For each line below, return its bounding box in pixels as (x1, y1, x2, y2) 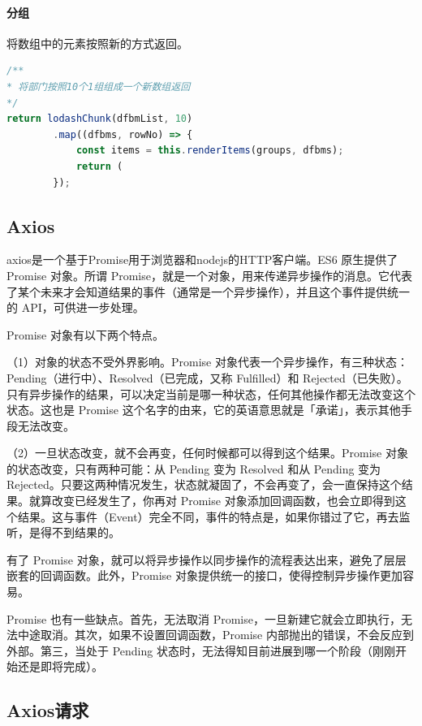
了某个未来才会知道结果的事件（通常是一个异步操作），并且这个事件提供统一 (6, 283, 410, 300)
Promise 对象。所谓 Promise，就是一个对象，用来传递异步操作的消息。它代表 (6, 266, 412, 283)
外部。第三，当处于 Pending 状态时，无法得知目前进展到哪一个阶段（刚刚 (6, 642, 395, 659)
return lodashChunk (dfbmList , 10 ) (6, 113, 193, 125)
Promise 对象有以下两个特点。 (6, 326, 164, 343)
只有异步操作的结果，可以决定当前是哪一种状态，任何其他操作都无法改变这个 (6, 385, 416, 402)
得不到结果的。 (40, 524, 120, 541)
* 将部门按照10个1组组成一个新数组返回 (6, 80, 191, 93)
